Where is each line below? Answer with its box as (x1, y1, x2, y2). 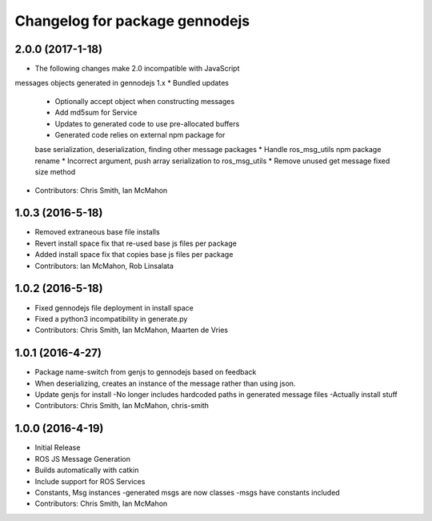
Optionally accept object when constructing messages (54, 96, 235, 106)
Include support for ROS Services (34, 476, 146, 486)
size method (34, 167, 76, 177)
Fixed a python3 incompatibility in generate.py (34, 314, 188, 323)
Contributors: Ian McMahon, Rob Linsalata (34, 261, 174, 271)
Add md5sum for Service (54, 108, 138, 118)
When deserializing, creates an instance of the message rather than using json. (34, 379, 296, 388)
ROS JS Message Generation (34, 454, 131, 463)
